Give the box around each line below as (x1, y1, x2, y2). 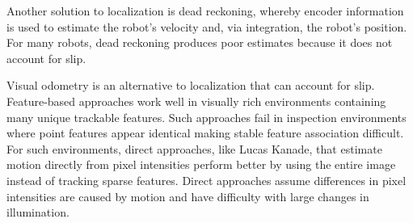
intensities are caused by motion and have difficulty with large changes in (6, 187, 369, 204)
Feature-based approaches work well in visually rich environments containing (6, 92, 386, 109)
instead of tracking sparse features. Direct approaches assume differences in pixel (6, 171, 407, 188)
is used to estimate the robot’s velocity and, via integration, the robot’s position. (6, 18, 407, 35)
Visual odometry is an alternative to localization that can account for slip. (6, 77, 375, 94)
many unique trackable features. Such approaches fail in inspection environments (6, 108, 407, 125)
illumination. (6, 204, 70, 221)
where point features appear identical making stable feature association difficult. (6, 124, 404, 141)
